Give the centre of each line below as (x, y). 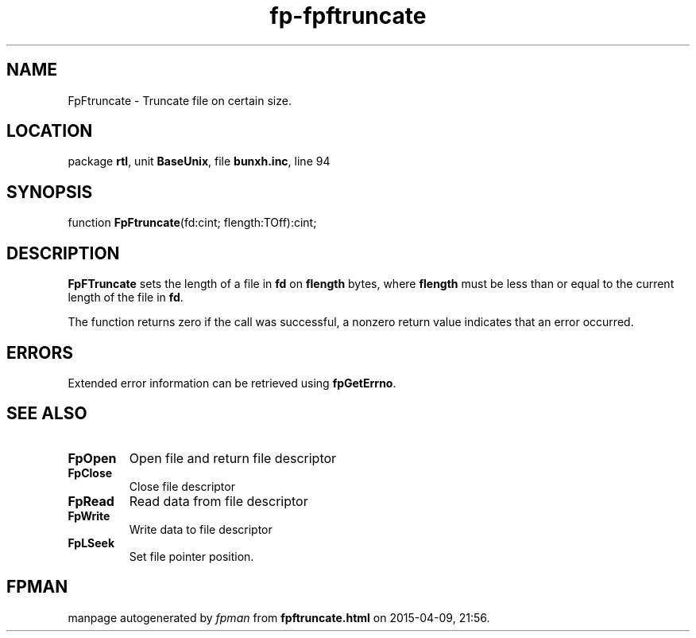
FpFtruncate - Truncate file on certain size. (180, 100)
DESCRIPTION (63, 253)
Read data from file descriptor (218, 501)
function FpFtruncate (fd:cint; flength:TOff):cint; (192, 223)
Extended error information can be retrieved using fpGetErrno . (232, 383)
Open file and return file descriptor (233, 458)
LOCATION (50, 131)
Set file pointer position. (191, 556)
